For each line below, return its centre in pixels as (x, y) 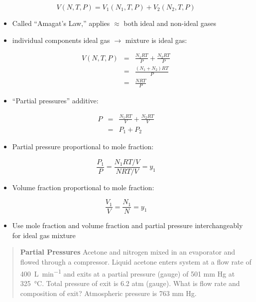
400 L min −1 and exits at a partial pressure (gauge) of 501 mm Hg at (128, 273)
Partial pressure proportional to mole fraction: (83, 146)
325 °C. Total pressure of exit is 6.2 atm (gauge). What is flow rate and (130, 283)
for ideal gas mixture (44, 235)
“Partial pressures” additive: (55, 101)
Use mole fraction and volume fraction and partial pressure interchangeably (128, 225)
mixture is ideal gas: (156, 40)
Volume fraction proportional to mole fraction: (83, 187)
